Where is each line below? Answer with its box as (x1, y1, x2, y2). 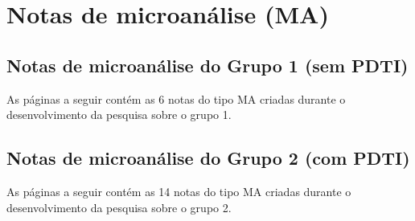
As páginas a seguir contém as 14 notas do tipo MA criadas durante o (6, 182, 351, 199)
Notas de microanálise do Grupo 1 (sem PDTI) (6, 52, 409, 77)
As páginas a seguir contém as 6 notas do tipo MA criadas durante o (6, 90, 346, 107)
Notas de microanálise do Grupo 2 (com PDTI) (6, 145, 410, 170)
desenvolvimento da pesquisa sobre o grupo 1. (6, 106, 232, 123)
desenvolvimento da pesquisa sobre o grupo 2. (6, 198, 232, 215)
